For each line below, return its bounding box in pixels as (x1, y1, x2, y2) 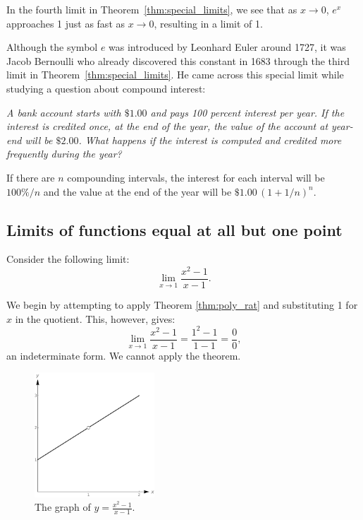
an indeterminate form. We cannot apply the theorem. (6, 348, 241, 362)
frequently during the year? (6, 146, 122, 161)
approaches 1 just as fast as (6, 16, 125, 30)
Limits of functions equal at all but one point (6, 218, 343, 240)
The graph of (35, 500, 91, 514)
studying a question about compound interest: (6, 81, 206, 95)
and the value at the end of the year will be (43, 184, 232, 199)
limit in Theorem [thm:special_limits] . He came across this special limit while (6, 67, 344, 82)
